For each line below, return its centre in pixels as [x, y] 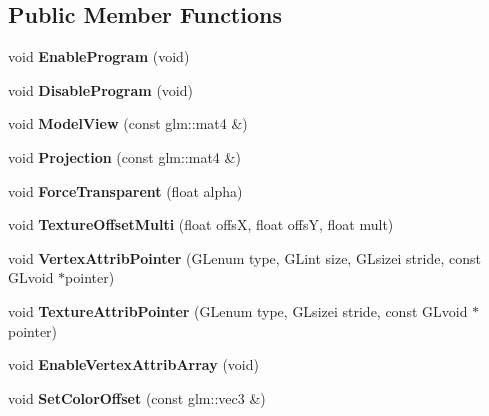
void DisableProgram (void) [100, 89]
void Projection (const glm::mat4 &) [124, 156]
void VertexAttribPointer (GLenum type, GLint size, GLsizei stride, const [244, 257]
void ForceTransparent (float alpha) [125, 190]
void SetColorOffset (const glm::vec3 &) [137, 397]
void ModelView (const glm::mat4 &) [128, 123]
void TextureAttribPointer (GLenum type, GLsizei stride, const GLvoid [238, 310]
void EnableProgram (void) [99, 56]
